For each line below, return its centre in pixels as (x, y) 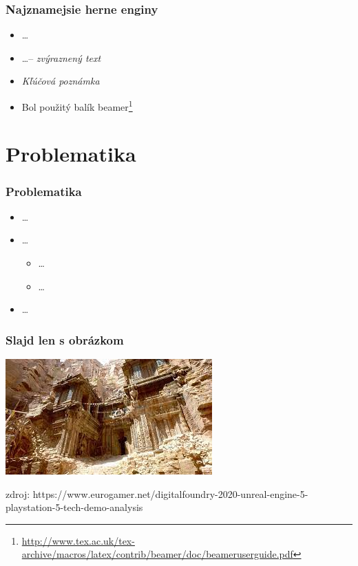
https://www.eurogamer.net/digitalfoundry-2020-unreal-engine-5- (170, 493)
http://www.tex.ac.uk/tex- (78, 540)
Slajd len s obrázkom (65, 339)
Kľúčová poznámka (61, 81)
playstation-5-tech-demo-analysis (74, 507)
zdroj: (18, 493)
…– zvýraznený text (61, 57)
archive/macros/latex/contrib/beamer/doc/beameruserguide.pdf (157, 554)
